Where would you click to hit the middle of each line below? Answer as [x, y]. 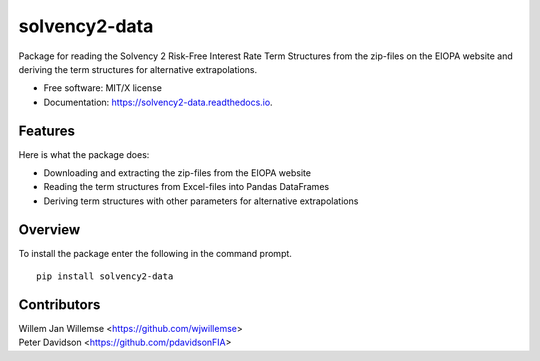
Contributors [59, 304]
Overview [49, 229]
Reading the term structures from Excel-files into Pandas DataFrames [186, 187]
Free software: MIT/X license [102, 88]
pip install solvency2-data [105, 276]
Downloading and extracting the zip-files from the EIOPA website [177, 173]
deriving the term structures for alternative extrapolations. [138, 69]
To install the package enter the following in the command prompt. [155, 253]
